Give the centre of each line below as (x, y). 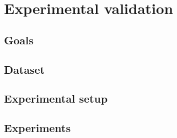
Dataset (24, 69)
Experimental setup (56, 98)
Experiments (37, 128)
